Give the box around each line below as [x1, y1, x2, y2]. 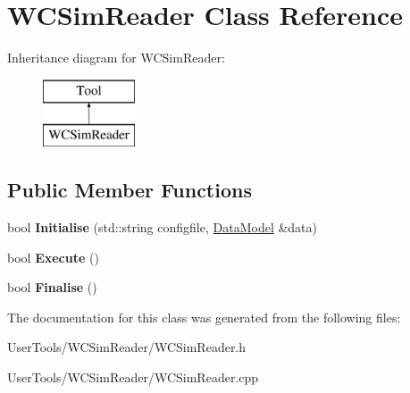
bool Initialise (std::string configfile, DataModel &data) [7, 218, 318, 237]
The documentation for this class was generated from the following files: [7, 307, 401, 326]
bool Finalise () [7, 278, 97, 297]
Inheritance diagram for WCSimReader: [7, 48, 225, 67]
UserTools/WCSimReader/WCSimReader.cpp [7, 368, 259, 387]
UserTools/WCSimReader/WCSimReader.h [7, 338, 247, 356]
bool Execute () [7, 247, 99, 266]
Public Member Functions [7, 176, 252, 204]
